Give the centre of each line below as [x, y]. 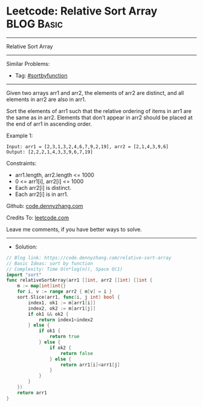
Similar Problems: [28, 63]
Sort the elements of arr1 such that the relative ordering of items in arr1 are [99, 111]
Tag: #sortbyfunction [41, 75]
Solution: [26, 247]
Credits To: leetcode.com [38, 217]
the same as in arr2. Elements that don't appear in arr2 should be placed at [100, 117]
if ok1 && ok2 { [48, 314]
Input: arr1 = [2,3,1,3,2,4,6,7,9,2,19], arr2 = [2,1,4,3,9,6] [88, 146]
